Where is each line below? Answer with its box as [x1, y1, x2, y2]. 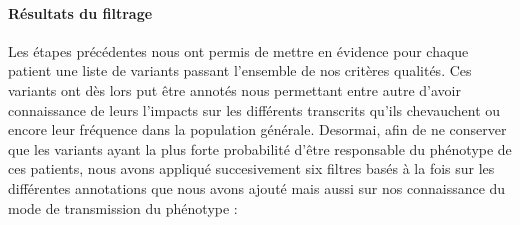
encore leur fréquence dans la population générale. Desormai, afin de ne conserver [8, 119, 507, 140]
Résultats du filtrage [8, 2, 153, 23]
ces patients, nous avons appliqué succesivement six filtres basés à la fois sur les [8, 158, 495, 179]
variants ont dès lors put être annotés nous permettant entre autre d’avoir [8, 79, 461, 100]
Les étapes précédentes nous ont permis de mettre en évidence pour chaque [8, 40, 469, 61]
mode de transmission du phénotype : [8, 197, 238, 218]
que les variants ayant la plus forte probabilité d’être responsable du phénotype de [8, 138, 512, 159]
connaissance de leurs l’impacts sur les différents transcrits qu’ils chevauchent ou [8, 99, 501, 120]
